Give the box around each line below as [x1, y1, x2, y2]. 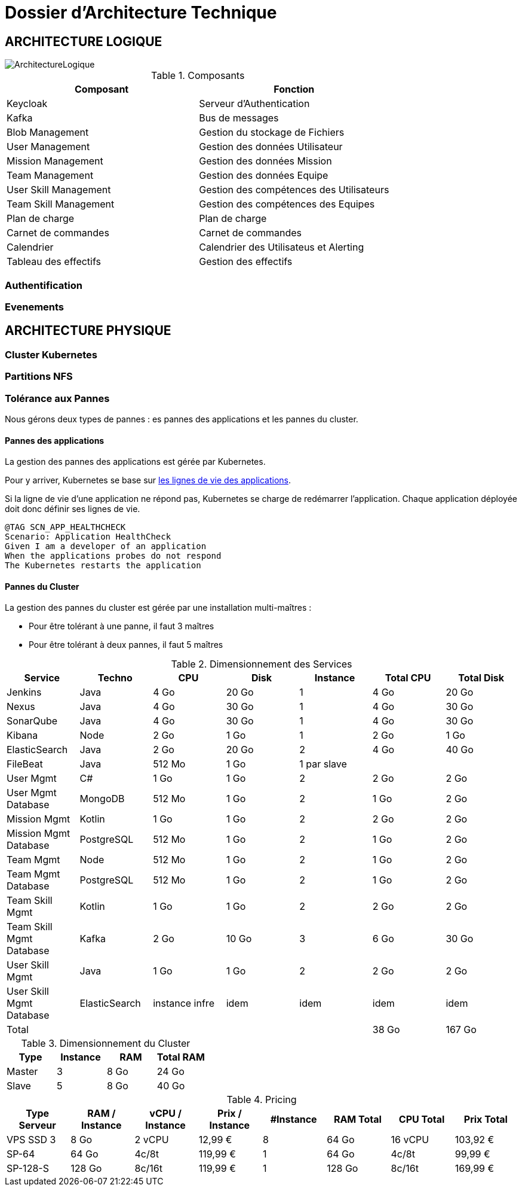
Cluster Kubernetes [5, 348, 97, 361]
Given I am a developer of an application [5, 541, 207, 552]
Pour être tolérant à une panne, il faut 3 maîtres [29, 621, 214, 632]
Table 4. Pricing [226, 1093, 297, 1106]
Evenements [5, 300, 65, 313]
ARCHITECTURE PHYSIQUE [5, 323, 171, 339]
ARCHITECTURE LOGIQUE [5, 33, 162, 49]
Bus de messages [199, 112, 279, 124]
